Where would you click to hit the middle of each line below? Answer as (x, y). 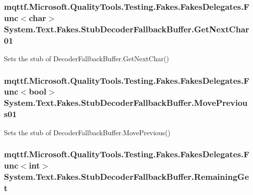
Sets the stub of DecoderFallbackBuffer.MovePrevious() (87, 132)
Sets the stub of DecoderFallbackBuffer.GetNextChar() (87, 58)
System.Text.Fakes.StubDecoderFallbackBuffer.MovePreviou (126, 103)
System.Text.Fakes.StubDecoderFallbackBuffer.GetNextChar (127, 29)
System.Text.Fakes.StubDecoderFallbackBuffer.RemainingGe (126, 176)
